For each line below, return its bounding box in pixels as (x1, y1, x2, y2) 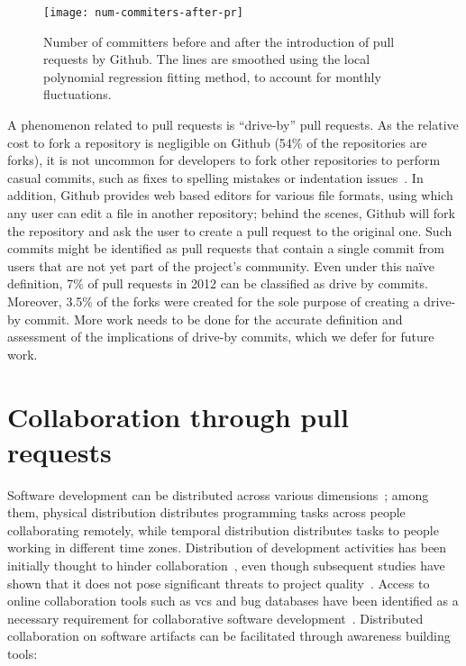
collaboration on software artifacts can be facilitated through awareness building (7, 626, 451, 645)
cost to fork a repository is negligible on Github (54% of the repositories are (7, 132, 427, 151)
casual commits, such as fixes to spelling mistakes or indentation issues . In (7, 168, 424, 187)
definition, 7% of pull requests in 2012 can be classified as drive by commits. (7, 274, 428, 293)
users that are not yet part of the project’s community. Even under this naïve (7, 256, 434, 275)
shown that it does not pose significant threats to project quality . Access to (7, 573, 430, 592)
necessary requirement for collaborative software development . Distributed (7, 608, 424, 627)
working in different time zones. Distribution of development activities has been (7, 538, 447, 557)
